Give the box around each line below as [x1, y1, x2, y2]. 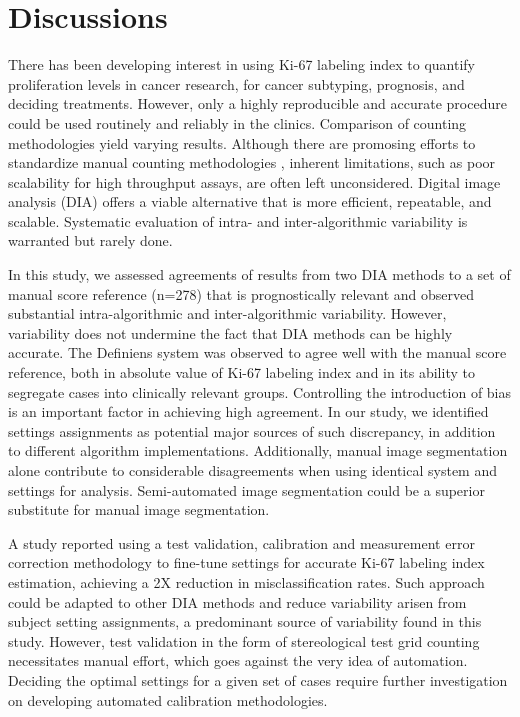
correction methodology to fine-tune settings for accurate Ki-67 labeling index [8, 552, 485, 573]
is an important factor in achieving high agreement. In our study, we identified [8, 401, 489, 422]
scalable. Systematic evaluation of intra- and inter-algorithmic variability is [8, 210, 468, 231]
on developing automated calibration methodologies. [8, 689, 328, 710]
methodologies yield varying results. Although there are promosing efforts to [8, 132, 476, 153]
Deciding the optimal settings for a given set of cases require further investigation [8, 669, 508, 690]
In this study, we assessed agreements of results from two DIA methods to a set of [8, 264, 511, 285]
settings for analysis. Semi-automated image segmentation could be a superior [8, 479, 485, 500]
